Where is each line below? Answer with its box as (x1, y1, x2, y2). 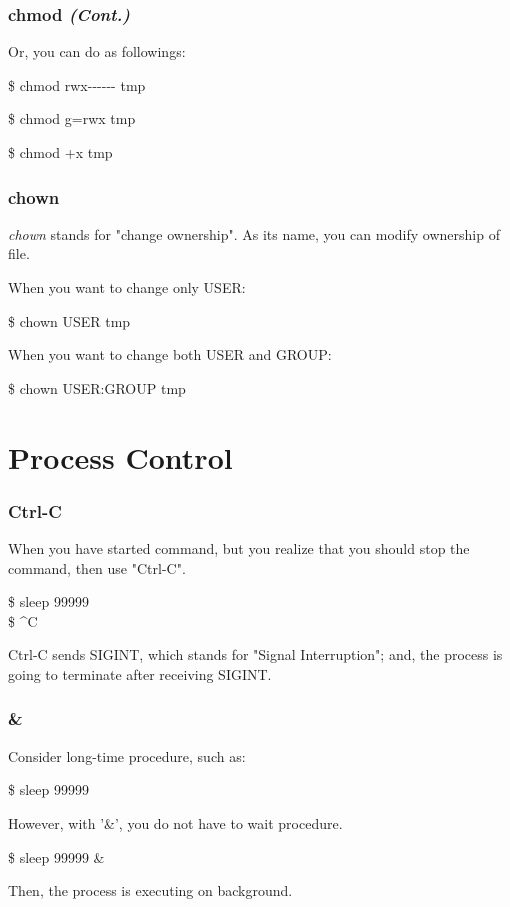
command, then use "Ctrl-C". (8, 557, 186, 578)
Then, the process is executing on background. (8, 880, 293, 901)
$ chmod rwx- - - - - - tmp (8, 74, 146, 95)
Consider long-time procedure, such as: (8, 745, 246, 766)
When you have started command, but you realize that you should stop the (8, 537, 470, 558)
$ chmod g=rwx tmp (8, 108, 136, 129)
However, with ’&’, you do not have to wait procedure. (8, 812, 343, 833)
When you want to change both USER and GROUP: (8, 344, 332, 365)
